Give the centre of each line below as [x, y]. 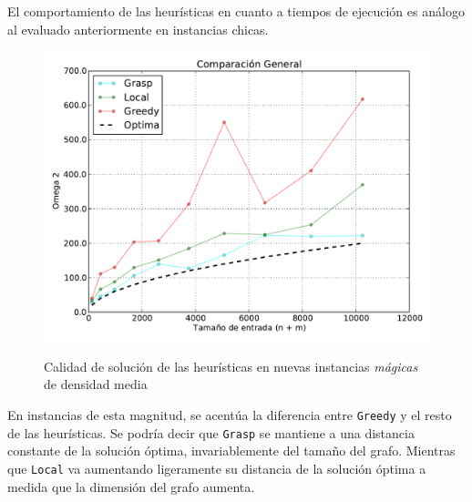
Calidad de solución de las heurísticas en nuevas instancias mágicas [231, 366]
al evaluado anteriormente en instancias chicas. [138, 29]
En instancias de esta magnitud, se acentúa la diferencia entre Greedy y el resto [230, 414]
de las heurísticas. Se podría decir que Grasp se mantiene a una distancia [211, 432]
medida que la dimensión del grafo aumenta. [131, 486]
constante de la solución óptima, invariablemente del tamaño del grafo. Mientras [231, 451]
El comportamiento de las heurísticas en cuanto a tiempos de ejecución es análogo [236, 11]
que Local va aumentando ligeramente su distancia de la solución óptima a [217, 468]
